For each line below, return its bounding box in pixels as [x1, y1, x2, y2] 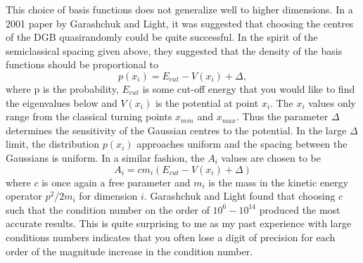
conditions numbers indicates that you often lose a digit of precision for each [6, 229, 336, 244]
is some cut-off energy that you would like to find [142, 81, 355, 96]
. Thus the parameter [236, 109, 329, 124]
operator [6, 188, 42, 203]
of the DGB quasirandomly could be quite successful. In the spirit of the [6, 30, 318, 44]
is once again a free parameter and [42, 174, 191, 189]
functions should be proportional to [6, 57, 158, 72]
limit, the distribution [6, 136, 100, 151]
